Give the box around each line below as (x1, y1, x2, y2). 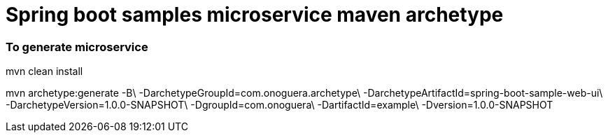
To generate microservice (6, 39, 148, 54)
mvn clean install (6, 65, 83, 78)
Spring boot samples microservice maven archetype (6, 3, 504, 27)
